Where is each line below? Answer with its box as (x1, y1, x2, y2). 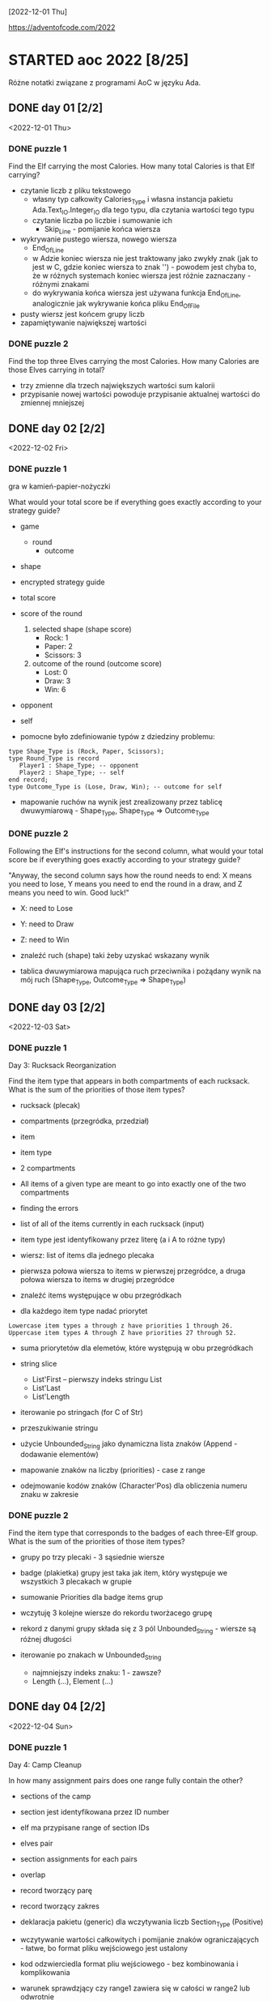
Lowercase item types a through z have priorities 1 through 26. (8, 1322, 233, 1330)
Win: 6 (44, 685, 66, 695)
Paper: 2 (44, 642, 73, 652)
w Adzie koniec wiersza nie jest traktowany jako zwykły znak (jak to (32, 254, 259, 263)
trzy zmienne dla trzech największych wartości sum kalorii (19, 381, 215, 391)
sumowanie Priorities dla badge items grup (19, 1593, 163, 1602)
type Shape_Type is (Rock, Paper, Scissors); (8, 747, 164, 756)
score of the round (19, 609, 83, 618)
